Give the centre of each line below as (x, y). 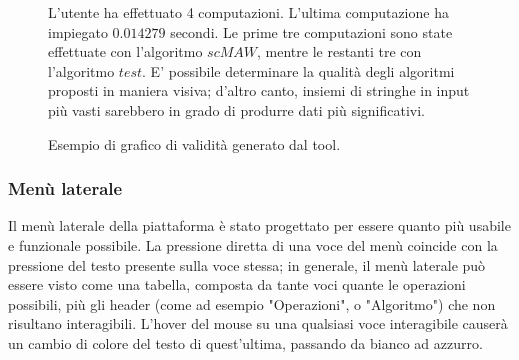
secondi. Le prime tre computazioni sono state (311, 31)
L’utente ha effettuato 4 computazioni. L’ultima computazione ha (248, 12)
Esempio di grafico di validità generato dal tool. (194, 143)
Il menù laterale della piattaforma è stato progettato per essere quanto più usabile (259, 225)
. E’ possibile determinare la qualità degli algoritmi (298, 70)
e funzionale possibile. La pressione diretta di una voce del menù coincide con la (253, 244)
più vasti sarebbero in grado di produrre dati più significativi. (236, 109)
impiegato (78, 31)
